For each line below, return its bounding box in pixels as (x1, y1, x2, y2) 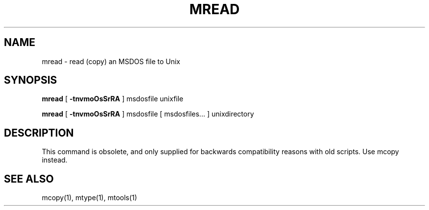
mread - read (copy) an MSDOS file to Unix (42, 57, 180, 66)
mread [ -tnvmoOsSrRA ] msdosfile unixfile (42, 94, 184, 103)
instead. (42, 156, 68, 164)
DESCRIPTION (4, 126, 74, 139)
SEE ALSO (4, 172, 54, 185)
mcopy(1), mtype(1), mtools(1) (42, 193, 137, 202)
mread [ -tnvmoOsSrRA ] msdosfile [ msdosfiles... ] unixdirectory (42, 110, 254, 118)
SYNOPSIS (4, 74, 57, 87)
